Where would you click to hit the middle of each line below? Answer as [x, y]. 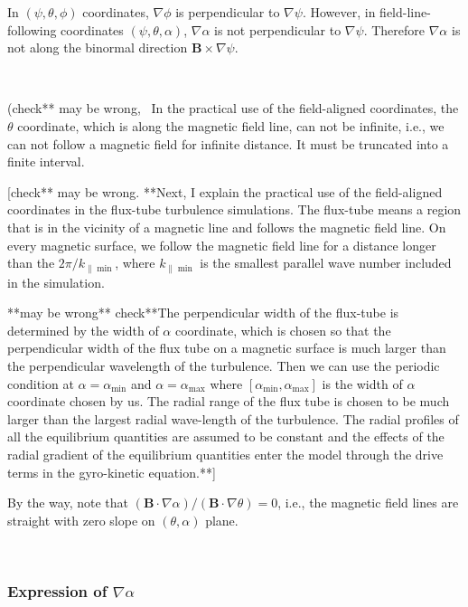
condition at [41, 383]
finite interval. [46, 161]
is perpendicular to [228, 12]
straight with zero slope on [81, 520]
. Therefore [394, 29]
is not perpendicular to [278, 29]
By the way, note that [68, 503]
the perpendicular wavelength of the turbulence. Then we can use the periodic [224, 365]
